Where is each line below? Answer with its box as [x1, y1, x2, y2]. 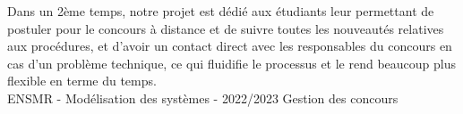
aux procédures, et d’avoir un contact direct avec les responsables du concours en [7, 37, 452, 55]
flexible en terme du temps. [7, 71, 157, 90]
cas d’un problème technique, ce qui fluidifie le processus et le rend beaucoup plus [7, 53, 457, 72]
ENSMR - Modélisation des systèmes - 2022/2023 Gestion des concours [7, 88, 399, 107]
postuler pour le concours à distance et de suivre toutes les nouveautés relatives [7, 19, 444, 37]
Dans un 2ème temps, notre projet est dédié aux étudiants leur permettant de [7, 2, 434, 20]
